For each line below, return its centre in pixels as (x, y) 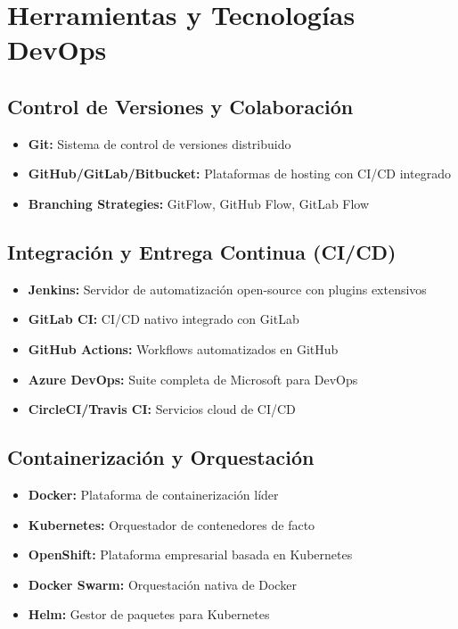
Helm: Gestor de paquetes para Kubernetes (149, 614)
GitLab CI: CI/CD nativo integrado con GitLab (164, 319)
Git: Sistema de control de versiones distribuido (159, 143)
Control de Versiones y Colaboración (180, 106)
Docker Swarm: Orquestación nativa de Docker (162, 584)
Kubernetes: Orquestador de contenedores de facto (172, 524)
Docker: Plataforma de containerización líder (153, 494)
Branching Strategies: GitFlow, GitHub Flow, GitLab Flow (199, 203)
